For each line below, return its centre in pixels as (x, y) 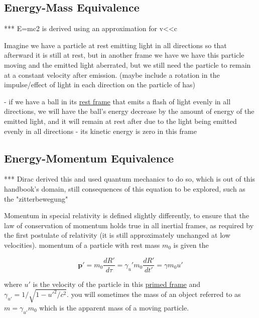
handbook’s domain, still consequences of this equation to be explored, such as (125, 188)
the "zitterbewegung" (36, 198)
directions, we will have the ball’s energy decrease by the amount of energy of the (129, 111)
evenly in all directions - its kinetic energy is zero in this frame (100, 131)
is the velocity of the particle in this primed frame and (117, 284)
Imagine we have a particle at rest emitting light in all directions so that (115, 45)
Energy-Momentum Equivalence (89, 158)
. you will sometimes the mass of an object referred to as (154, 294)
